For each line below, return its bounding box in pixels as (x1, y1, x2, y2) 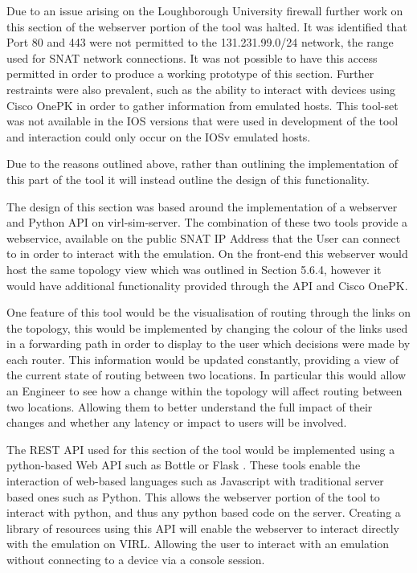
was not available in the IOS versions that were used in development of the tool (6, 113, 399, 129)
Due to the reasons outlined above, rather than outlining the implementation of (6, 155, 399, 172)
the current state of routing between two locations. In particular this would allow (6, 366, 407, 383)
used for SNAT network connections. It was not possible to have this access (6, 49, 378, 66)
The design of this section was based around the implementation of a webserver (6, 198, 398, 215)
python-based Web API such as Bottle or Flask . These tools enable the (6, 456, 361, 473)
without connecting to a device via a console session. (6, 551, 265, 567)
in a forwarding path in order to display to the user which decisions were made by (6, 335, 411, 352)
